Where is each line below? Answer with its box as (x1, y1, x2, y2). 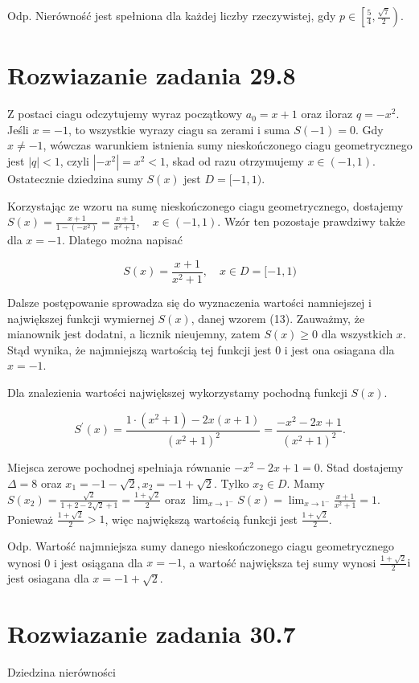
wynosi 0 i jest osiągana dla (7, 554, 143, 571)
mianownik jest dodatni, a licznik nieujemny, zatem (7, 325, 261, 342)
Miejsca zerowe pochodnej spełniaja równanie (7, 459, 231, 475)
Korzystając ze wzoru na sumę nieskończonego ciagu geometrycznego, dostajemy (7, 197, 404, 214)
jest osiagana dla (7, 570, 89, 587)
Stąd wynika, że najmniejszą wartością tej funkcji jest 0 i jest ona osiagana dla (7, 341, 395, 358)
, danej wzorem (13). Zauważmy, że (191, 309, 365, 326)
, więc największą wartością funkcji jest (105, 510, 298, 527)
